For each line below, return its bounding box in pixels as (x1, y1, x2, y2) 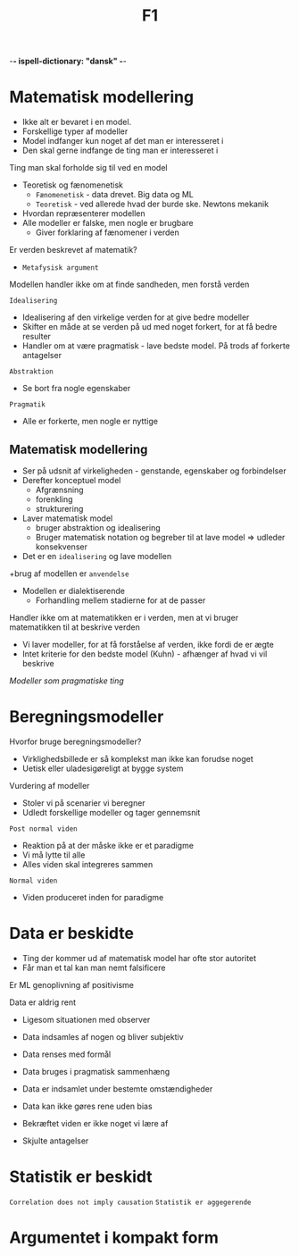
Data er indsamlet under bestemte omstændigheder (21, 1083, 213, 1094)
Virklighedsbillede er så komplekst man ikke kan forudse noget (21, 753, 254, 764)
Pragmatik (9, 400, 46, 409)
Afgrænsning (35, 484, 84, 495)
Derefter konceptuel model (21, 474, 121, 485)
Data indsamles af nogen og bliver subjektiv (21, 1031, 184, 1042)
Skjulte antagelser (21, 1135, 89, 1146)
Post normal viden (9, 824, 78, 833)
